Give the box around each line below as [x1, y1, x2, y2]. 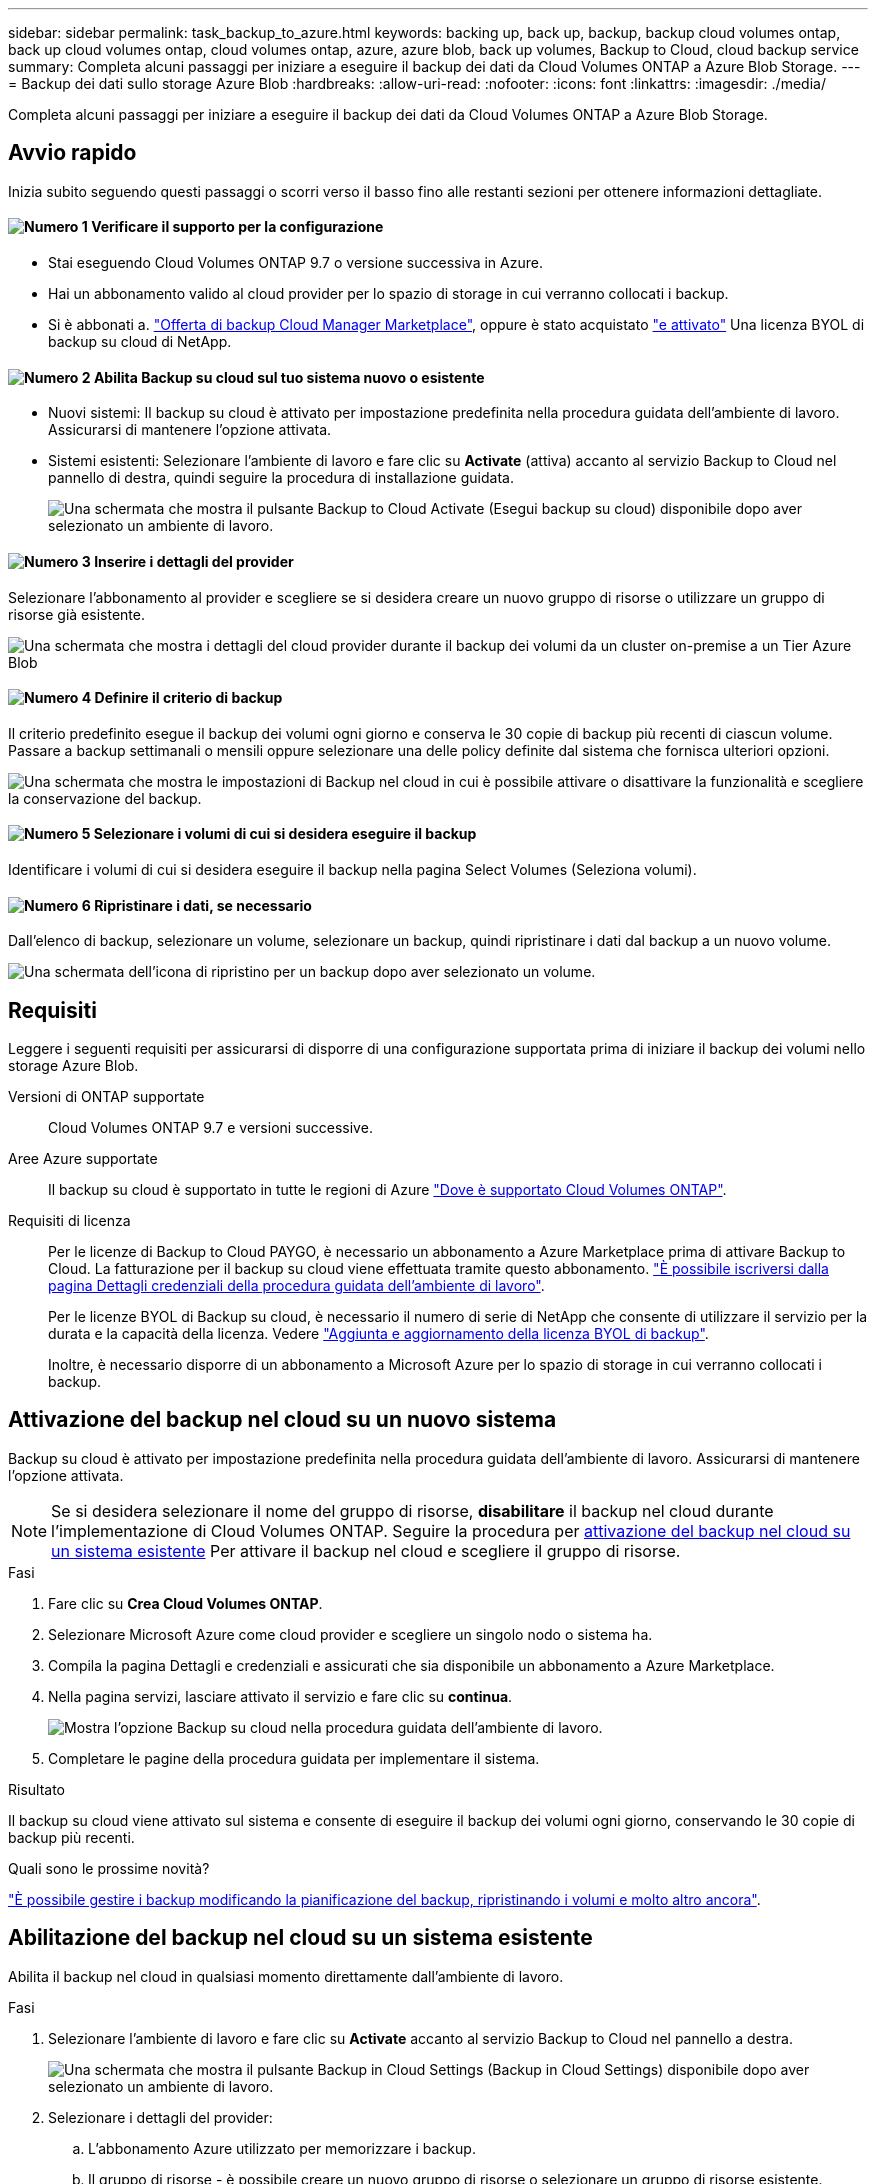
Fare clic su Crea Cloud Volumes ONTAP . [48, 1594, 323, 1612]
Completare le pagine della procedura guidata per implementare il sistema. [48, 1749, 540, 1767]
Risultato [8, 1780, 66, 1798]
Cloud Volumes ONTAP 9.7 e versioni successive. [48, 1119, 373, 1136]
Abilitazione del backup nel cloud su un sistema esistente [8, 1925, 593, 1951]
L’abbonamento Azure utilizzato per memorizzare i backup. [88, 2139, 476, 2157]
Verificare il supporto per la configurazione [91, 218, 384, 236]
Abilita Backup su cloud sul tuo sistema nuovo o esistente [93, 368, 485, 386]
